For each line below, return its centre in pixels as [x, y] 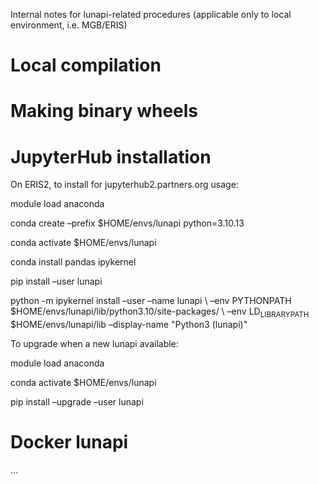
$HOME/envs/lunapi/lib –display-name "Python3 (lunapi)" [129, 325]
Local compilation [86, 65]
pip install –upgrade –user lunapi [77, 402]
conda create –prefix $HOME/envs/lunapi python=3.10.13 [127, 223]
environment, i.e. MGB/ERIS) [69, 25]
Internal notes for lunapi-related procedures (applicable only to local [151, 14]
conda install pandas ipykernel [73, 262]
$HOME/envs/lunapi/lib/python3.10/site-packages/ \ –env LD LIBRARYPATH [160, 312]
